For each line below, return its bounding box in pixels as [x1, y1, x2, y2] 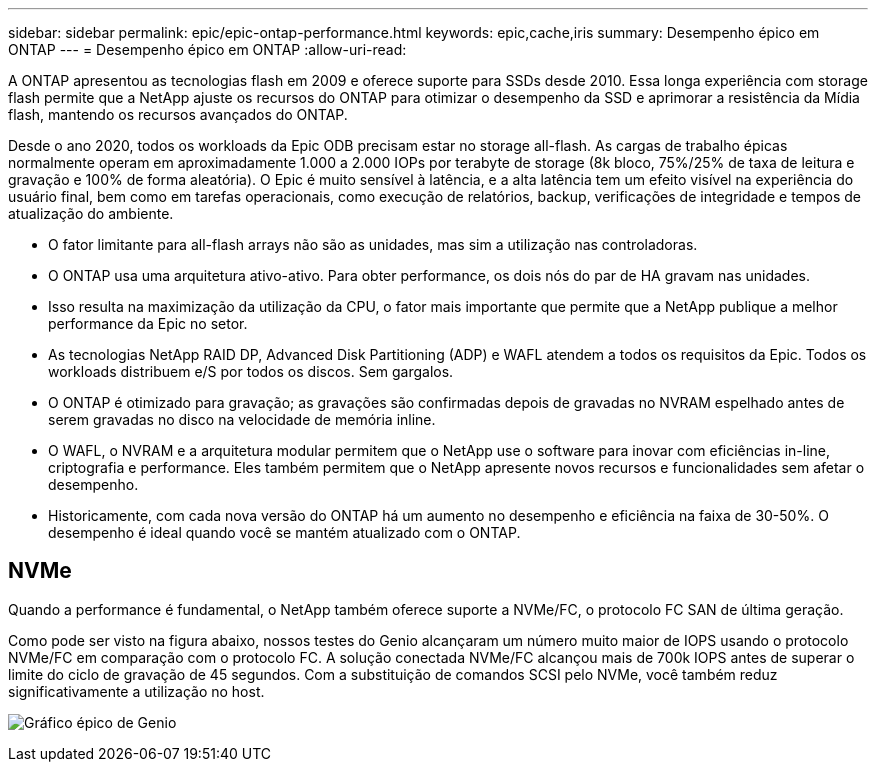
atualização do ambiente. [8, 205, 174, 222]
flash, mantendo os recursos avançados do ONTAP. [8, 106, 348, 123]
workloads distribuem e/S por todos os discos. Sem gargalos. [48, 363, 454, 380]
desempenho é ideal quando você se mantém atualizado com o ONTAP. [48, 524, 521, 541]
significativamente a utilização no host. [8, 682, 265, 700]
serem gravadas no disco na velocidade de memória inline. [48, 411, 436, 428]
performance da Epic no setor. [48, 315, 248, 332]
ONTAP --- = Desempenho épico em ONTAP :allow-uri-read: [8, 41, 407, 58]
